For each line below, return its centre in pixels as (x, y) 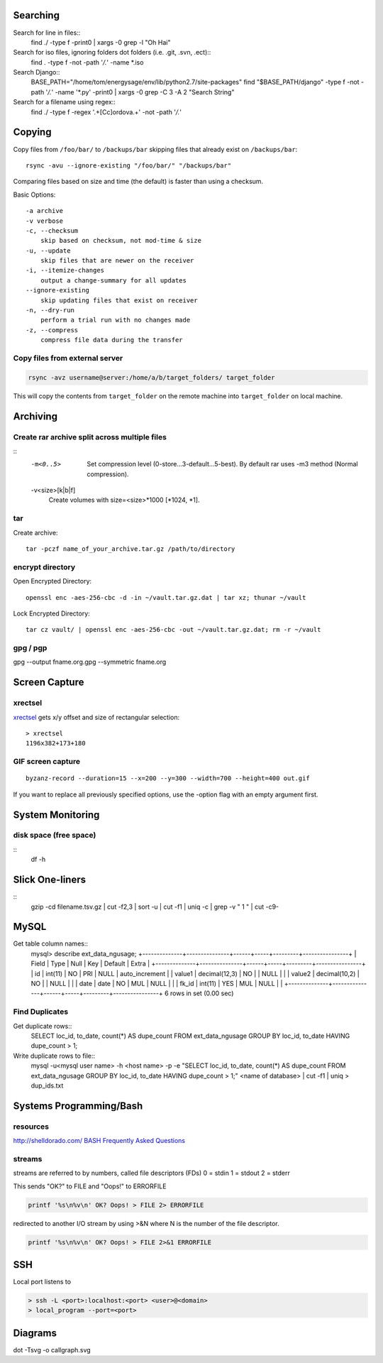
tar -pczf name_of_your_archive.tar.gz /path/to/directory (131, 549)
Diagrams (35, 1333)
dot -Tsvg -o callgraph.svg (52, 1350)
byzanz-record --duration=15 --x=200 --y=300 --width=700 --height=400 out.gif (168, 778)
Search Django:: (37, 72)
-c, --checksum (52, 230)
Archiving (35, 416)
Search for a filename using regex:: (65, 102)
